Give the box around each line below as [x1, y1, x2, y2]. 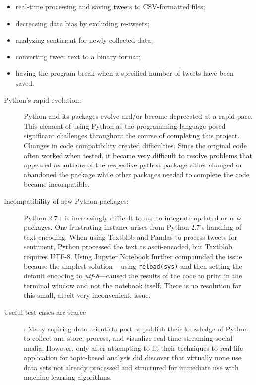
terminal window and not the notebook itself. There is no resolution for [24, 280, 241, 290]
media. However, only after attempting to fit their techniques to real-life [24, 342, 243, 353]
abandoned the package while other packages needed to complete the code [24, 169, 249, 179]
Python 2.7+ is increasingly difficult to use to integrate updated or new [24, 212, 242, 222]
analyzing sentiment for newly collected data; [15, 35, 153, 45]
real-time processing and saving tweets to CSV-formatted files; [15, 1, 205, 11]
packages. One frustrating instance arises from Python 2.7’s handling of [24, 222, 241, 232]
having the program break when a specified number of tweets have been [15, 68, 234, 78]
